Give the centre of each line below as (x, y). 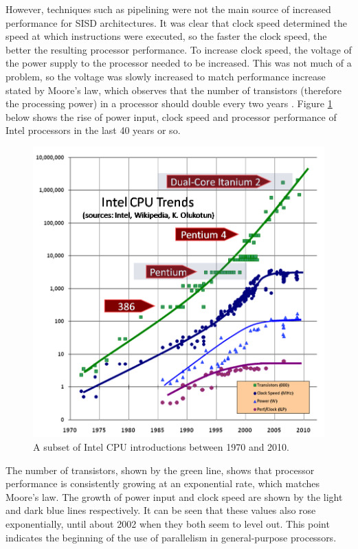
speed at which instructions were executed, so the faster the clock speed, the (166, 36)
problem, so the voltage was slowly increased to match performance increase (166, 76)
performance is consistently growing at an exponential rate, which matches (163, 483)
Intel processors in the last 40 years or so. (93, 130)
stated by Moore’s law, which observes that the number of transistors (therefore (174, 90)
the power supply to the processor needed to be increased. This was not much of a (179, 63)
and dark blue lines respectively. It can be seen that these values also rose (161, 510)
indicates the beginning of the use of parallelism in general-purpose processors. (171, 537)
